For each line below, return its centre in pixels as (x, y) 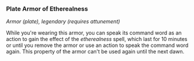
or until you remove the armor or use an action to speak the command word (97, 45)
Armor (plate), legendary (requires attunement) (63, 22)
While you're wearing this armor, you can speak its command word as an (94, 33)
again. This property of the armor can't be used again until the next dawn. (95, 52)
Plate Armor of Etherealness (47, 9)
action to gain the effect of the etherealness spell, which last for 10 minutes (97, 39)
